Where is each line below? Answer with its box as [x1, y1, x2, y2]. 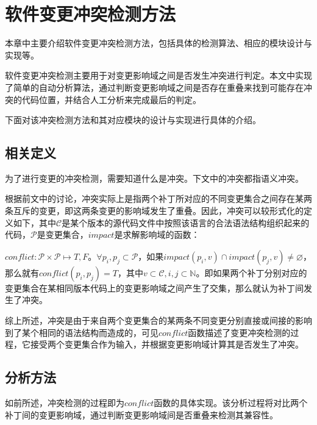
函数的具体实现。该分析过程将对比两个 [154, 396, 308, 409]
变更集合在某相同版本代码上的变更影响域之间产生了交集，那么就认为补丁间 [5, 281, 304, 294]
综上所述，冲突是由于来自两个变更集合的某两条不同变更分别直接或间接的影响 [5, 314, 312, 327]
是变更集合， [37, 228, 88, 241]
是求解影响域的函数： [114, 228, 200, 241]
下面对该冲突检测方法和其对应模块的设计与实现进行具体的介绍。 [5, 113, 261, 126]
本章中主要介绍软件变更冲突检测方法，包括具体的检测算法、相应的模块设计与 [5, 37, 312, 49]
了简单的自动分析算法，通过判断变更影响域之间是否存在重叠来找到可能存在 [5, 80, 304, 93]
